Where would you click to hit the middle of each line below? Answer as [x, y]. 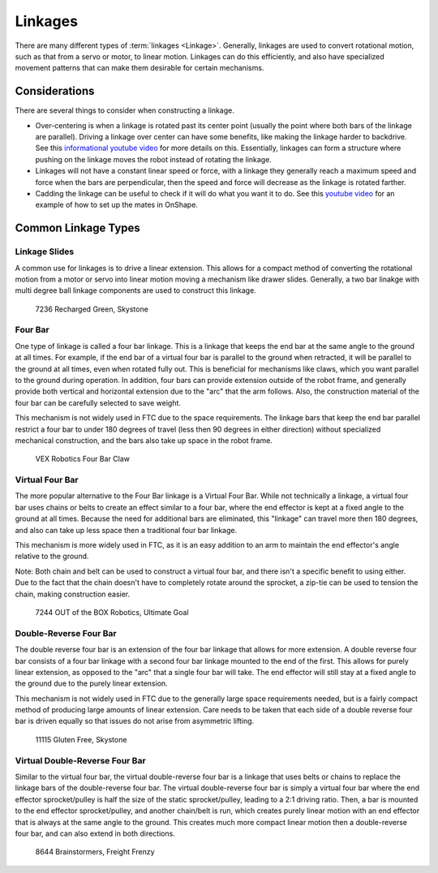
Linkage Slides [45, 252]
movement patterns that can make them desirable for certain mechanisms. [140, 68]
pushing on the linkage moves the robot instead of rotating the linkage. [153, 159]
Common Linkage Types [78, 228]
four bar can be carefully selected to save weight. [98, 402]
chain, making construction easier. [73, 594]
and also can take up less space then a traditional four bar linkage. [126, 530]
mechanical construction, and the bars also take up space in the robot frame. [144, 440]
